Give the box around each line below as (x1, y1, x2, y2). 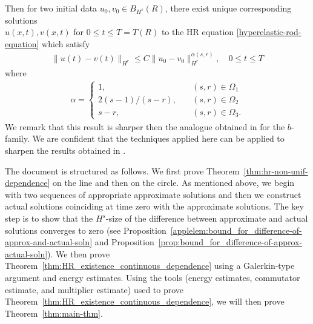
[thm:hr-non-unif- (243, 164, 308, 177)
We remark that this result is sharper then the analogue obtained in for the (5, 120, 285, 133)
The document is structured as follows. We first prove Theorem (5, 164, 240, 177)
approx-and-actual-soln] (5, 236, 93, 248)
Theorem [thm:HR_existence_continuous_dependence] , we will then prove (5, 295, 285, 308)
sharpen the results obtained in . (5, 144, 126, 157)
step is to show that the (5, 212, 93, 224)
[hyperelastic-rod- (236, 25, 301, 38)
